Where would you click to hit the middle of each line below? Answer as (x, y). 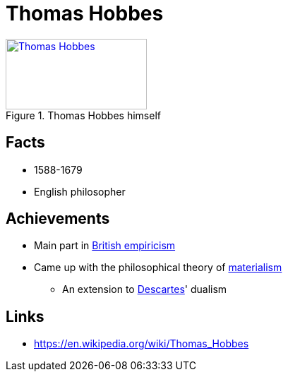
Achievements (58, 219)
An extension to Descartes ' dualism (145, 289)
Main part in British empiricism (105, 246)
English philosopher (80, 191)
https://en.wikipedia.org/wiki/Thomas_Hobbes (142, 344)
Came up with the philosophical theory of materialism (158, 268)
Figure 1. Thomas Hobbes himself (83, 115)
